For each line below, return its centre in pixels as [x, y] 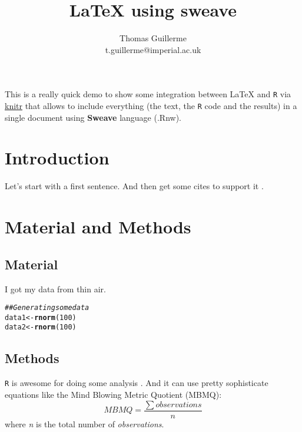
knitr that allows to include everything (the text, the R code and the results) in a [151, 105]
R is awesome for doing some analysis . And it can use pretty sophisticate [137, 383]
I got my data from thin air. [55, 288]
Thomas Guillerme [153, 38]
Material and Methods [98, 227]
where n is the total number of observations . [84, 423]
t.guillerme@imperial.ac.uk [153, 49]
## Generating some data [47, 308]
